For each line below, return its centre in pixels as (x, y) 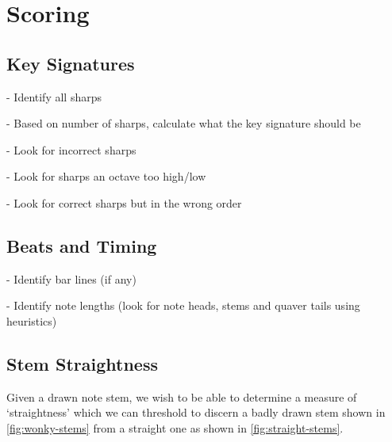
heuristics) (32, 320)
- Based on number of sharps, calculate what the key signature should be (184, 123)
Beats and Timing (82, 245)
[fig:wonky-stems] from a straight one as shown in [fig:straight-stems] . (175, 427)
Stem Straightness (82, 363)
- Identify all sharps (54, 96)
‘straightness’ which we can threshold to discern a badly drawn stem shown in (196, 412)
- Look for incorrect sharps (71, 149)
